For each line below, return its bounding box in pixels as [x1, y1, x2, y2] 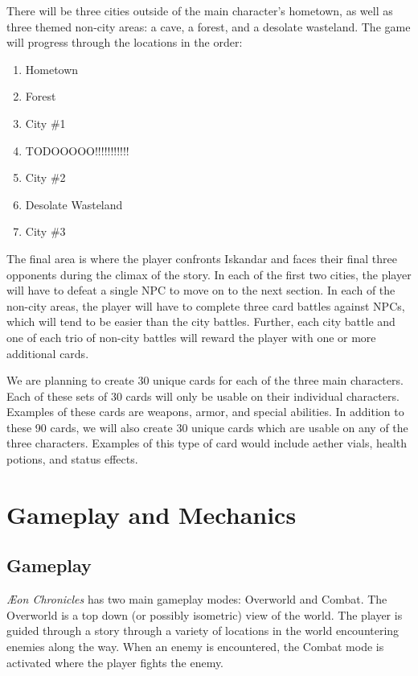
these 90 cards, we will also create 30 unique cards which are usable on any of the [6, 418, 408, 435]
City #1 [25, 114, 66, 131]
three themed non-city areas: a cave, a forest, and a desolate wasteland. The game [6, 18, 411, 35]
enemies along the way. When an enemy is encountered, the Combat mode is [6, 638, 384, 655]
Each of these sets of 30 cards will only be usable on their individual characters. [6, 387, 400, 404]
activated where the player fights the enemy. [6, 653, 224, 670]
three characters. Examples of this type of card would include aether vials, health [6, 435, 408, 451]
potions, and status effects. [6, 451, 138, 468]
